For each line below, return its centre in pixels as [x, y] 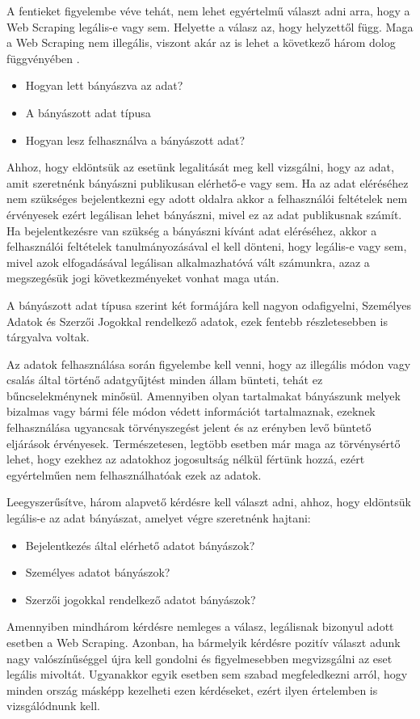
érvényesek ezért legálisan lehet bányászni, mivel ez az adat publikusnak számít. [204, 214]
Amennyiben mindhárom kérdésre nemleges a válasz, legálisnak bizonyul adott [200, 626]
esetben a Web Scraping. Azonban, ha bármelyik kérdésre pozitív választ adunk [204, 642]
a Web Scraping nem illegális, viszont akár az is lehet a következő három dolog [201, 42]
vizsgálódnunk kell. [53, 706]
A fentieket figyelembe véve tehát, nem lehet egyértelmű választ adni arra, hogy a [208, 11]
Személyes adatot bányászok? [98, 572]
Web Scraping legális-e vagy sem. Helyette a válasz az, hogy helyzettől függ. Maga [210, 26]
